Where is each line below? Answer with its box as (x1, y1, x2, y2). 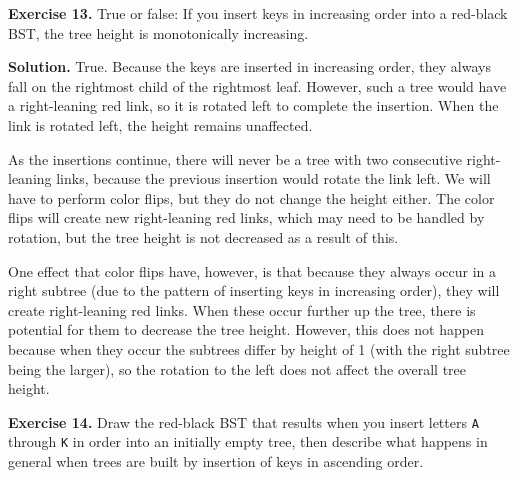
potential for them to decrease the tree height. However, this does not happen (8, 319, 484, 340)
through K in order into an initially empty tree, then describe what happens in (8, 431, 488, 452)
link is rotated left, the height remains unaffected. (8, 114, 313, 135)
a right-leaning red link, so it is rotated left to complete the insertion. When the (8, 95, 499, 116)
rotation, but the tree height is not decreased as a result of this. (8, 226, 399, 247)
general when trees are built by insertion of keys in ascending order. (8, 451, 424, 471)
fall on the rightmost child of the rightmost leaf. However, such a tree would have (8, 75, 507, 96)
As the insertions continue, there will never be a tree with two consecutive (8, 148, 462, 169)
